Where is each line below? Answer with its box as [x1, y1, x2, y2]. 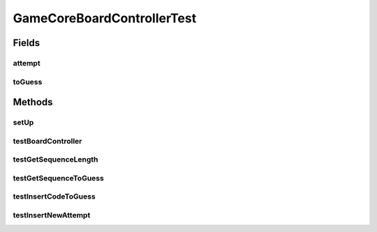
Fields [13, 37, 40, 49]
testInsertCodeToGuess [13, 192, 96, 201]
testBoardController [13, 136, 82, 146]
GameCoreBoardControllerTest [13, 10, 197, 26]
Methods [13, 96, 53, 108]
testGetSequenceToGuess [13, 173, 104, 183]
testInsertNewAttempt [13, 210, 91, 219]
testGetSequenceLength [13, 155, 98, 164]
